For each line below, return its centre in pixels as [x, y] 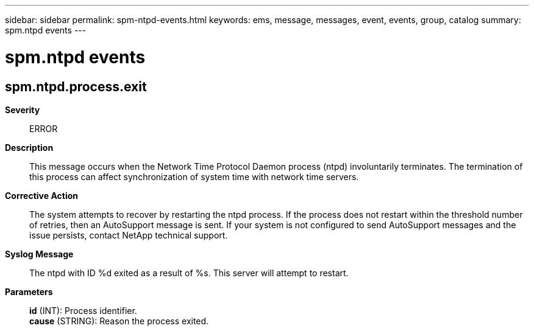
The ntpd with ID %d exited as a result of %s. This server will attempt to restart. [189, 273]
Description [29, 147]
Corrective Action [41, 195]
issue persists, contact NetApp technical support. [129, 235]
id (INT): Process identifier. [83, 310]
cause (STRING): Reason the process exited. [119, 321]
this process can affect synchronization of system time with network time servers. [194, 176]
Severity [23, 110]
